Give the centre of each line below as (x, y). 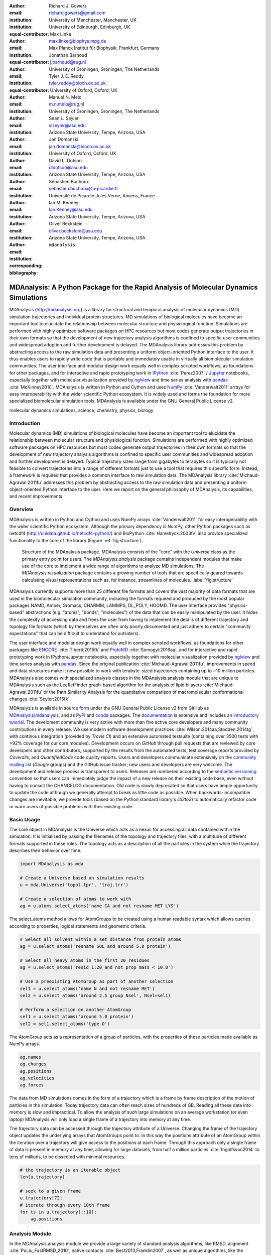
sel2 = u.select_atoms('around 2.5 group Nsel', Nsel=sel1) (95, 995)
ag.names (31, 1057)
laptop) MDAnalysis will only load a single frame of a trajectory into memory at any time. (100, 1119)
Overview (21, 510)
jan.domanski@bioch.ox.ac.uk (80, 146)
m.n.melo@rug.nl (67, 104)
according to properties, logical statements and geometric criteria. (78, 926)
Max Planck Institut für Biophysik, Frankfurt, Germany (104, 48)
